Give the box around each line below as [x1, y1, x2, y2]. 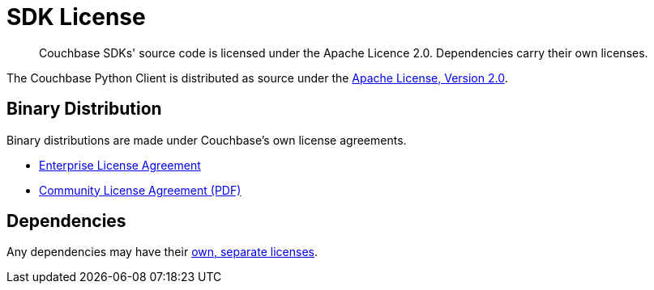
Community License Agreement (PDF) [39, 183, 242, 197]
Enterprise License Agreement [39, 158, 201, 172]
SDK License [6, 3, 146, 31]
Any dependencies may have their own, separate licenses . [6, 245, 318, 259]
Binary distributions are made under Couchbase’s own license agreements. [6, 132, 407, 147]
